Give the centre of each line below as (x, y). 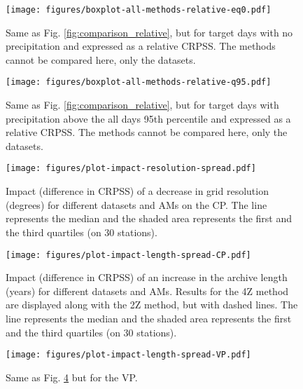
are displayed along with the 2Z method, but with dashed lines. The (152, 305)
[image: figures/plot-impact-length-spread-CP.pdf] (128, 255)
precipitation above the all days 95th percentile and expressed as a (148, 118)
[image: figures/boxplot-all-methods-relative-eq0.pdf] (139, 10)
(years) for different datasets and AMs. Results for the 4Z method (147, 291)
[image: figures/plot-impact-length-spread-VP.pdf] (128, 355)
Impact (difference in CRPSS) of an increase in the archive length (147, 277)
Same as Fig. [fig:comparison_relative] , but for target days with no (149, 32)
